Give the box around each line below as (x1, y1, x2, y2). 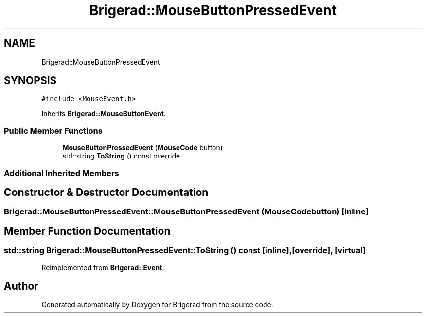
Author (4, 280, 38, 293)
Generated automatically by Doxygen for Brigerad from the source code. (41, 300, 273, 309)
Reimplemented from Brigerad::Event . (41, 263, 164, 272)
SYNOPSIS (4, 74, 57, 87)
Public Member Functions (4, 125, 103, 136)
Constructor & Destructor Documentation (4, 186, 209, 198)
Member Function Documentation (4, 225, 171, 237)
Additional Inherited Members (4, 168, 119, 178)
